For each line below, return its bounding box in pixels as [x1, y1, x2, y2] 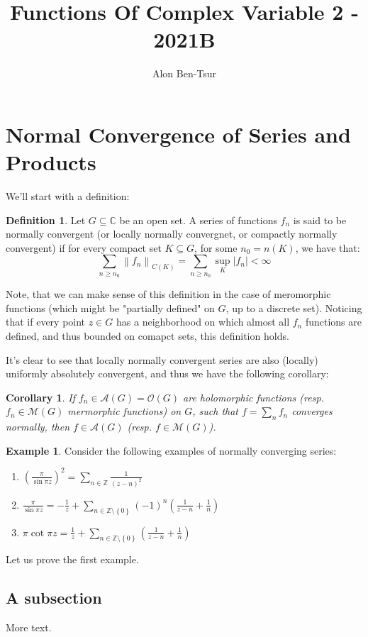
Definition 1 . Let [6, 212, 86, 227]
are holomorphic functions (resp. [183, 389, 324, 404]
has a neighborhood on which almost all [116, 314, 290, 329]
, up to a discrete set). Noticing [225, 300, 362, 315]
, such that [192, 404, 238, 419]
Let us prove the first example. [6, 552, 139, 567]
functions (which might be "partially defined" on [6, 300, 215, 315]
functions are [305, 314, 362, 329]
